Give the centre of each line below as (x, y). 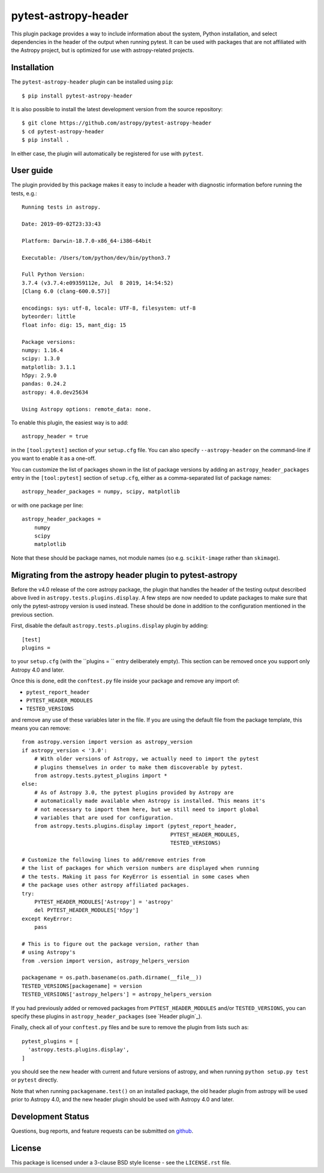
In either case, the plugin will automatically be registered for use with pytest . (107, 153)
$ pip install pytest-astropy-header (77, 96)
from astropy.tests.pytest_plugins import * (100, 776)
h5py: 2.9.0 (39, 375)
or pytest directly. (34, 1080)
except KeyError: (47, 919)
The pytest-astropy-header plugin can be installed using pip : (92, 82)
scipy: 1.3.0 (41, 359)
